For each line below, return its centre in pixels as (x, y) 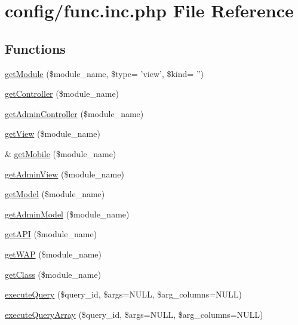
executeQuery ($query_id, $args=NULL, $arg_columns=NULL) (124, 294)
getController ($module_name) (62, 93)
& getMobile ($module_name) (61, 153)
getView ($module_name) (53, 134)
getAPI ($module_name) (51, 234)
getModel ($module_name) (55, 194)
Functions (35, 48)
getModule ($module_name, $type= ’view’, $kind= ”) (104, 73)
